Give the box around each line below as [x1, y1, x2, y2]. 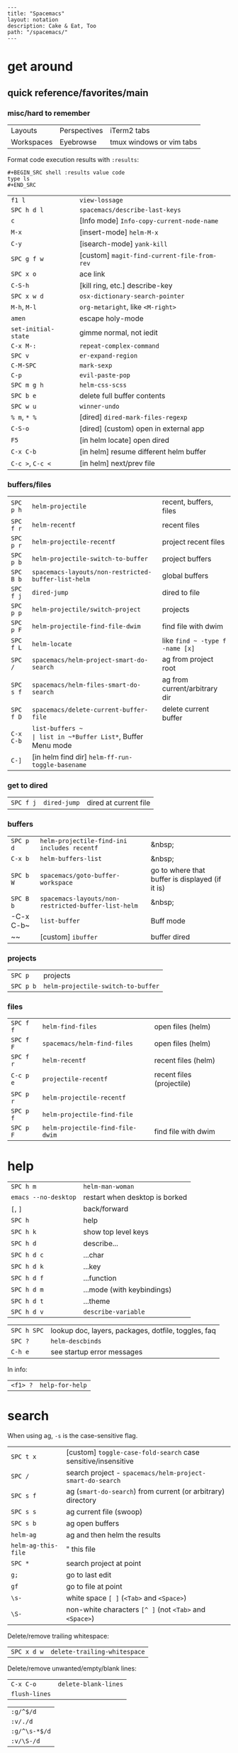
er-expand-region [79, 351, 138, 360]
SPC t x [11, 1453, 37, 1461]
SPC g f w [11, 254, 44, 263]
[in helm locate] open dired [79, 435, 170, 445]
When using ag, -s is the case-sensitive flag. [7, 1432, 138, 1440]
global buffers [161, 571, 209, 581]
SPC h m [11, 1183, 37, 1191]
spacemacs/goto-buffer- [40, 872, 120, 879]
